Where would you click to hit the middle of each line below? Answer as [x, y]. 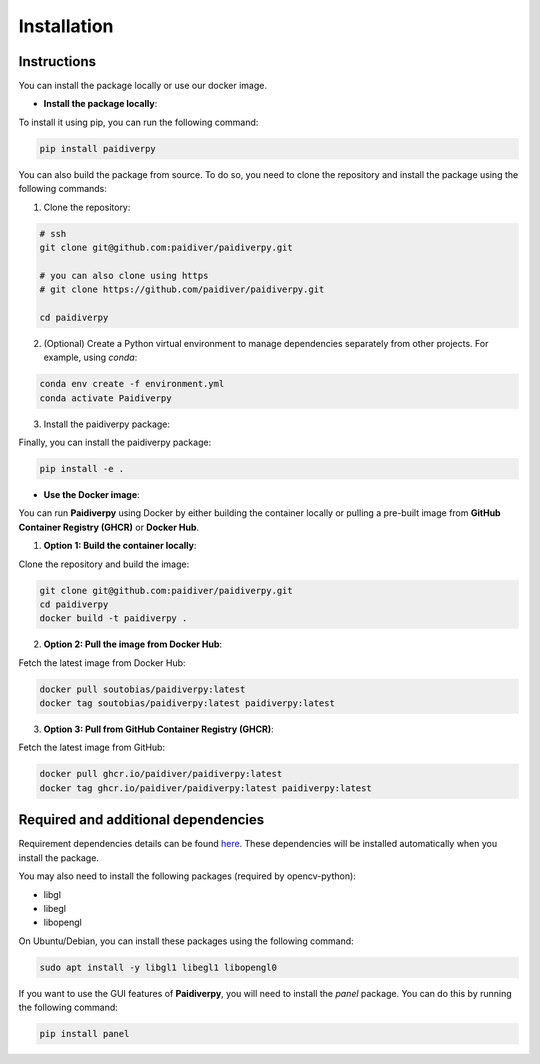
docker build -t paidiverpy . [113, 618]
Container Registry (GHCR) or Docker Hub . [109, 527]
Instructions [57, 61]
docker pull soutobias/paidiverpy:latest [142, 689]
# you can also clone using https [124, 275]
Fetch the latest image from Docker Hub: [102, 662]
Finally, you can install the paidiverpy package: [115, 442]
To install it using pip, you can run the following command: [138, 122]
